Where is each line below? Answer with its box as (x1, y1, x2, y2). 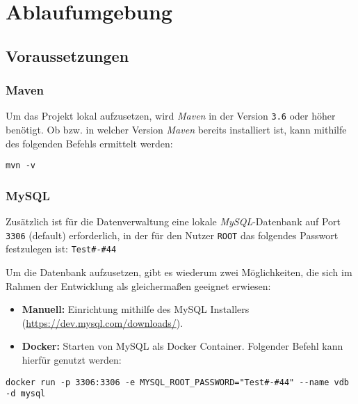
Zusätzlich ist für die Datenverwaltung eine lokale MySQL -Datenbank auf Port (6, 214, 341, 229)
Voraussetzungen (6, 45, 129, 66)
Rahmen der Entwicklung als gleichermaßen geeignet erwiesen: (6, 278, 271, 293)
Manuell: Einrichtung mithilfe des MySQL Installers (22, 302, 250, 316)
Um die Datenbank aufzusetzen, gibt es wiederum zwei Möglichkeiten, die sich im (6, 265, 352, 279)
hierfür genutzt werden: (22, 352, 122, 366)
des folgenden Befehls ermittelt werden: (6, 136, 173, 150)
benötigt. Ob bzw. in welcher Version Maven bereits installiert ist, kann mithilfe (6, 122, 347, 137)
